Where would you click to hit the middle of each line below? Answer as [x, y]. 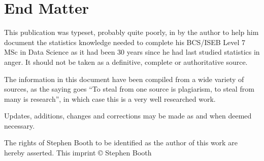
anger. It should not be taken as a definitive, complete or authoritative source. [126, 62]
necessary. [20, 125]
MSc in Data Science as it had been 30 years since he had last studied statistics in [132, 52]
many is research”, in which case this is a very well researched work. [110, 98]
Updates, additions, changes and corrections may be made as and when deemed [128, 116]
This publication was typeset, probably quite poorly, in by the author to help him [131, 32]
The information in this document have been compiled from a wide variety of [124, 79]
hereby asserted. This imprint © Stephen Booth [78, 153]
